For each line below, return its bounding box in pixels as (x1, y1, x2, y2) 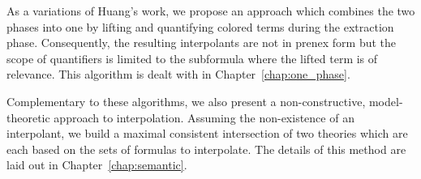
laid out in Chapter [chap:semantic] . (6, 156, 187, 173)
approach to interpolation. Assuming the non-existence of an (54, 109, 354, 126)
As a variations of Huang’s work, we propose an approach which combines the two (6, 2, 415, 19)
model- (368, 92, 403, 109)
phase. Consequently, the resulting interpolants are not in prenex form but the (6, 34, 397, 51)
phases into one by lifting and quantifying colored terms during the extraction (6, 18, 394, 35)
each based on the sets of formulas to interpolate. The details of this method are (6, 140, 406, 157)
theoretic (6, 109, 50, 126)
